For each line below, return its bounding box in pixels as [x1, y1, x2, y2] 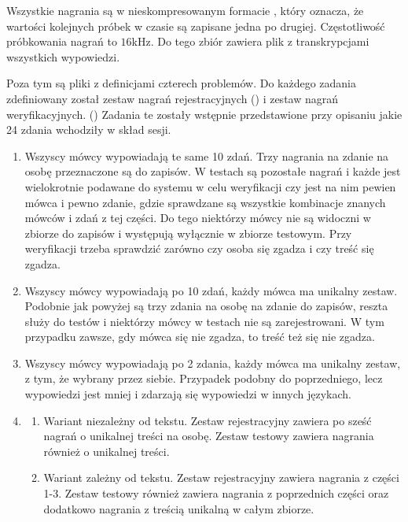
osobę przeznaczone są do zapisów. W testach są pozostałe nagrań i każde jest [24, 163, 401, 180]
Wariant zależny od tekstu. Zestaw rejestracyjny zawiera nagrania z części [43, 469, 399, 486]
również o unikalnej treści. [43, 442, 170, 459]
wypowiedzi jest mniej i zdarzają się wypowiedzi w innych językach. [24, 386, 351, 402]
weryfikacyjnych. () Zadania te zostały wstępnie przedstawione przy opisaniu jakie [6, 106, 402, 122]
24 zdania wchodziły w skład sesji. [6, 121, 171, 138]
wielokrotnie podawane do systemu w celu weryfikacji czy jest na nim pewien [24, 178, 396, 194]
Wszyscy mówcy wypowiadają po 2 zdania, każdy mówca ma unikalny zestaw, [24, 354, 401, 371]
